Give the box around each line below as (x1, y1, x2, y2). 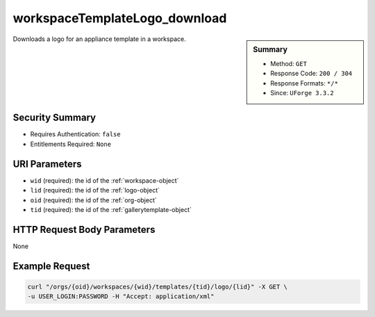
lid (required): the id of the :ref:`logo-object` (30, 186, 160, 195)
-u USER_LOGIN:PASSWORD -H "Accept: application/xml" (27, 293, 215, 300)
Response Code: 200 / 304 (270, 70, 353, 78)
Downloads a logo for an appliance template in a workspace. (12, 35, 187, 43)
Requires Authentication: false (30, 130, 121, 138)
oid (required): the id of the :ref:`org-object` (30, 195, 158, 204)
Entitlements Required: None (30, 140, 111, 148)
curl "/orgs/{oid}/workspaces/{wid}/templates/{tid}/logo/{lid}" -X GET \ (27, 282, 288, 291)
